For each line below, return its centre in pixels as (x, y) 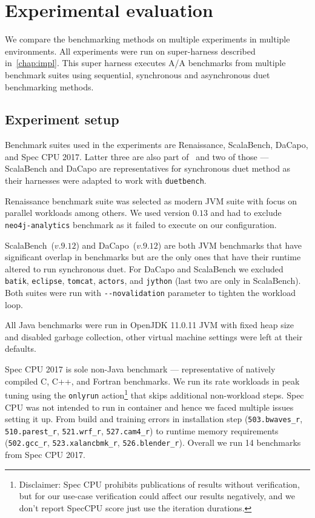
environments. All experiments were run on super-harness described (130, 51)
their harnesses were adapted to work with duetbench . (106, 180)
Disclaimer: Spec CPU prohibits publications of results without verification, (159, 484)
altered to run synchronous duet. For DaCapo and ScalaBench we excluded (144, 268)
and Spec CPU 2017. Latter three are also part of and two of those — (137, 156)
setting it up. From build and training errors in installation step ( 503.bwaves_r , (154, 419)
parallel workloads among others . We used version (98, 213)
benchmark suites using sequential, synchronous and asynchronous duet (138, 74)
